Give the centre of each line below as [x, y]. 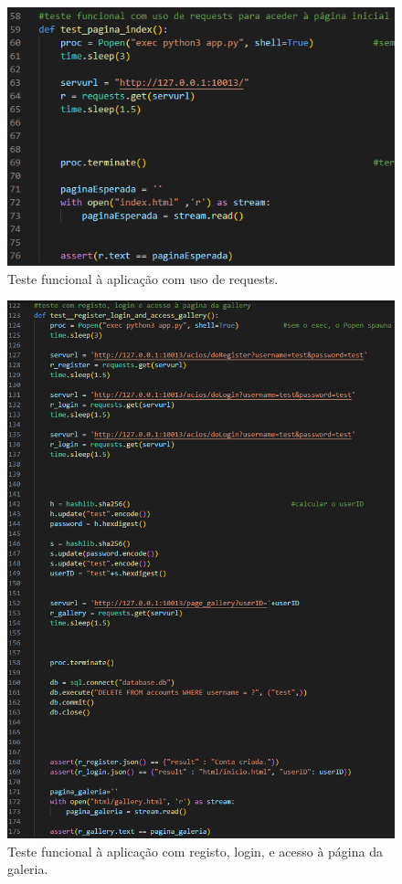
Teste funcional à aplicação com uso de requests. [143, 278]
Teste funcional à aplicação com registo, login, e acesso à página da [195, 851]
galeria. [28, 869]
